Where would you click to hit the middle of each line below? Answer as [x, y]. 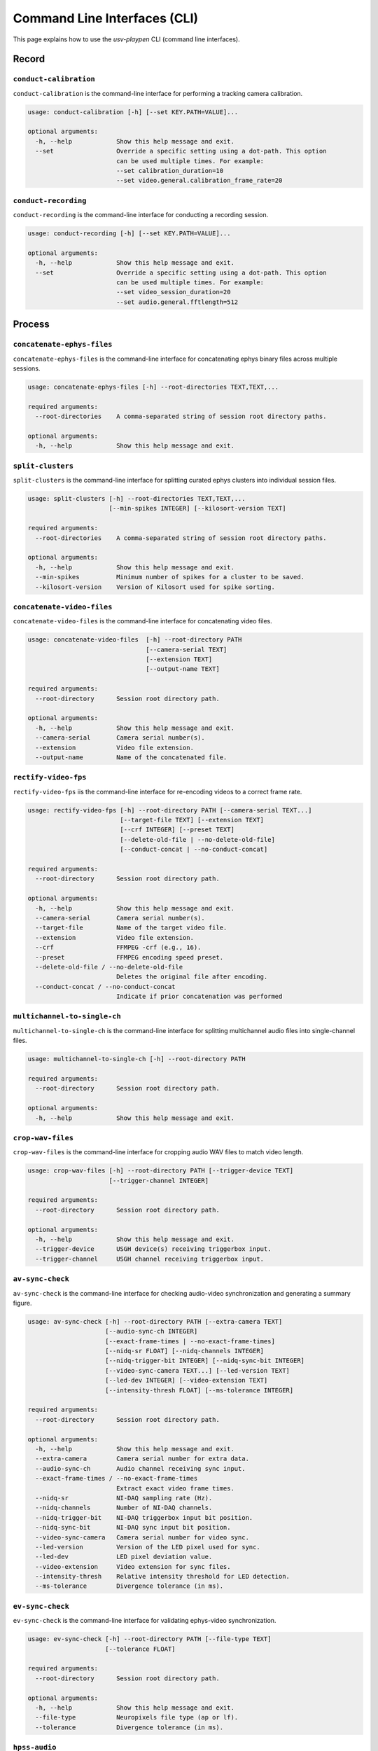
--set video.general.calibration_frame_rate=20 [199, 181]
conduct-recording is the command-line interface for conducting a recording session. [141, 215]
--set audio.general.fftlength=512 [177, 302]
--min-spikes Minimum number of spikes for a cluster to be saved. [170, 577]
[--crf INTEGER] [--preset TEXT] [177, 830]
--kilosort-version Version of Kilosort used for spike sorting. [155, 587]
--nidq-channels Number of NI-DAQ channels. [124, 1508]
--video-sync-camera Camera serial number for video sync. [142, 1537]
